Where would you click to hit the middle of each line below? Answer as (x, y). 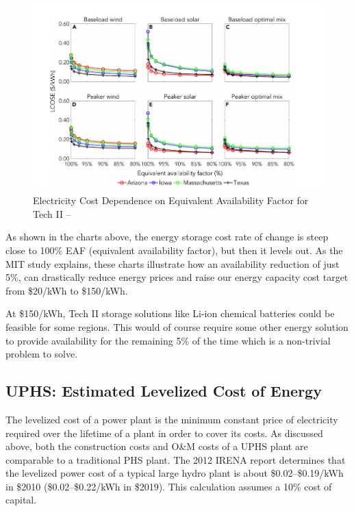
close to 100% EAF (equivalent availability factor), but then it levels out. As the (174, 250)
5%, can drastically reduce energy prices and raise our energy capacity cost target (177, 277)
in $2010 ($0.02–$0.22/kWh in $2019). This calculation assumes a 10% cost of (169, 486)
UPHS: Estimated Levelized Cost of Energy (164, 391)
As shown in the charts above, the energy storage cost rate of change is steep (167, 237)
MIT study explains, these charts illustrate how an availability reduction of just (173, 263)
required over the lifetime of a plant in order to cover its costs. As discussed (164, 433)
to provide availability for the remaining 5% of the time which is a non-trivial (168, 340)
